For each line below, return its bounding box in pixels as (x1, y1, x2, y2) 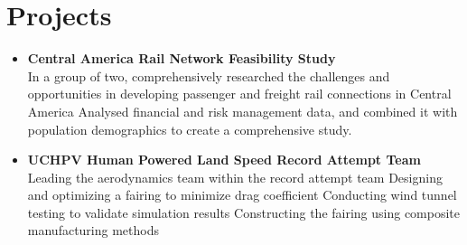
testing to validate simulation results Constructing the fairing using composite (27, 203, 461, 221)
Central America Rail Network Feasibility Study (27, 49, 336, 68)
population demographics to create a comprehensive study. (27, 119, 352, 138)
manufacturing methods (27, 221, 159, 240)
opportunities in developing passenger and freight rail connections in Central (27, 84, 452, 103)
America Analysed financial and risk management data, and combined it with (27, 101, 458, 120)
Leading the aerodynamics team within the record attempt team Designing (27, 167, 443, 186)
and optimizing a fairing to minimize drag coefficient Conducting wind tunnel (27, 185, 457, 204)
